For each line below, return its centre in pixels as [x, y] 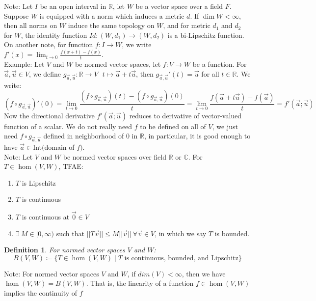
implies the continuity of [41, 293]
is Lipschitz [39, 182]
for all [210, 73]
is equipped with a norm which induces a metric [112, 15]
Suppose [16, 15]
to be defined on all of [173, 126]
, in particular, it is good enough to [197, 136]
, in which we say [181, 233]
